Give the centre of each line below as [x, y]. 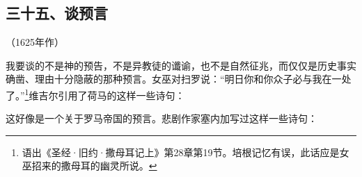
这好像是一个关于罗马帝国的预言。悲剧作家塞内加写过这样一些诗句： [162, 118]
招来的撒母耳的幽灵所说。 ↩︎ [94, 166]
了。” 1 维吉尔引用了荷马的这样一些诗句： [95, 94]
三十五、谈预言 [57, 13]
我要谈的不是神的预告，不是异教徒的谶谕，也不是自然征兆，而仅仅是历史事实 [181, 65]
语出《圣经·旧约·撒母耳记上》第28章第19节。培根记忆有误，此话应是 [181, 152]
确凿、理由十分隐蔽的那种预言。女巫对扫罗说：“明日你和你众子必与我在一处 [179, 79]
